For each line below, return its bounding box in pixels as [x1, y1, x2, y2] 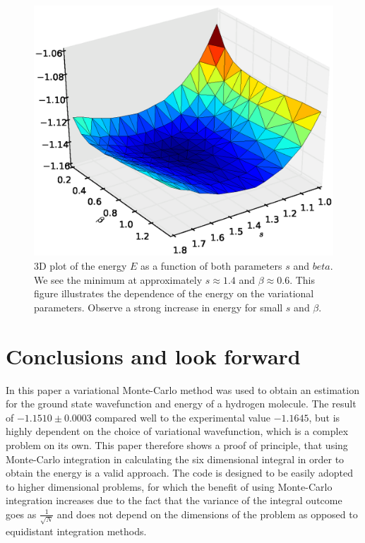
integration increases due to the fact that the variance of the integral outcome [6, 493, 342, 508]
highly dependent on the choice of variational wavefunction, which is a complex [6, 424, 349, 438]
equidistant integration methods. [6, 523, 147, 538]
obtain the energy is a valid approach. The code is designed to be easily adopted [6, 465, 353, 480]
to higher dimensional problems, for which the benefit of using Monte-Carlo [6, 479, 333, 494]
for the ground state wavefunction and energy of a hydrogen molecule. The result [6, 396, 357, 411]
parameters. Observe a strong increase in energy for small [34, 299, 283, 314]
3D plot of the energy [34, 258, 127, 273]
